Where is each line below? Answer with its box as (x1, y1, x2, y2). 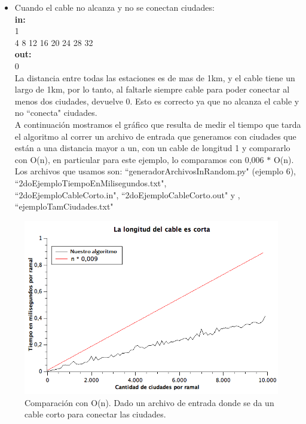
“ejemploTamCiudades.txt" (14, 200, 114, 213)
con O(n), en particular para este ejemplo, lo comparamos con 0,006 (14, 153, 264, 165)
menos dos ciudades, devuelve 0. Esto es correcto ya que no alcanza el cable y (14, 94, 299, 107)
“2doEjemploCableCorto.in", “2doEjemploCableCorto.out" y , (14, 188, 240, 201)
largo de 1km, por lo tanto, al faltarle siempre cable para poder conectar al (14, 83, 290, 96)
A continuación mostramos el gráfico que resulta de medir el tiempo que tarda (14, 118, 301, 130)
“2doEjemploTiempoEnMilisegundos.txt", (14, 176, 167, 189)
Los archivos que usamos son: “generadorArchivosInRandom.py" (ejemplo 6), (14, 165, 296, 177)
